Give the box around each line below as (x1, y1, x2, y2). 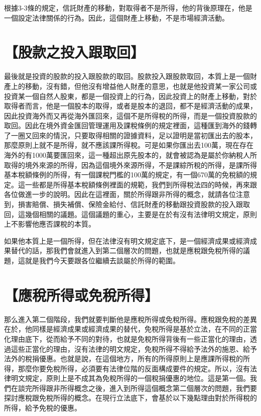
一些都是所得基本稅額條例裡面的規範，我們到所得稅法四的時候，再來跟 (25, 179, 257, 189)
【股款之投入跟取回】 (4, 42, 145, 62)
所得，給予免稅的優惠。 (4, 402, 81, 413)
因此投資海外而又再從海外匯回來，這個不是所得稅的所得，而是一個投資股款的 (4, 110, 257, 121)
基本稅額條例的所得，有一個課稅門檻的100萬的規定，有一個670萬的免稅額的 (4, 169, 250, 180)
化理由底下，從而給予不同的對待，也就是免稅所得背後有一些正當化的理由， (4, 333, 250, 344)
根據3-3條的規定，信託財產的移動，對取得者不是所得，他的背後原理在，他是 (4, 3, 252, 13)
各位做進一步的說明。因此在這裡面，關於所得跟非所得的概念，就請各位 (4, 189, 236, 199)
